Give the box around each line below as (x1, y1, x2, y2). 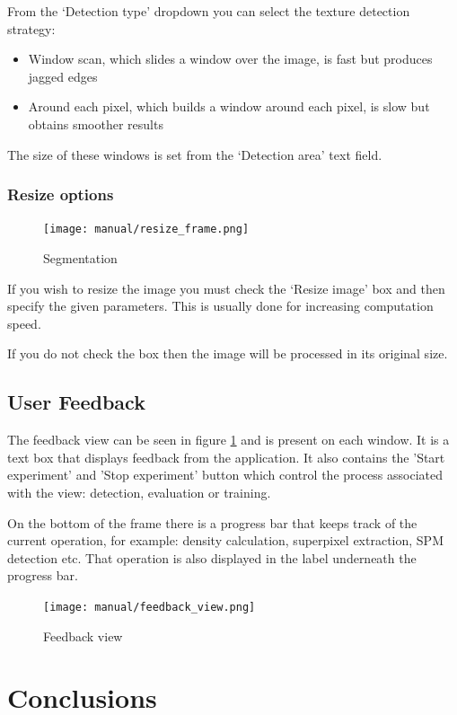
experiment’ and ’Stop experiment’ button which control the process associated (7, 465, 444, 484)
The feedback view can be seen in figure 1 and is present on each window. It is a (7, 430, 450, 449)
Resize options (7, 183, 114, 206)
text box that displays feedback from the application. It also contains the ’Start (7, 447, 445, 466)
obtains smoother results (28, 114, 163, 133)
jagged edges (28, 66, 98, 85)
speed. (7, 313, 41, 332)
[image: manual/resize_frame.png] (43, 223, 250, 236)
